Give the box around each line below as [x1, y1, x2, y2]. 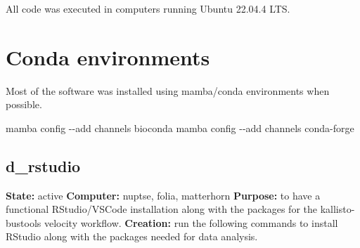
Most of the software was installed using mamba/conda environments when [6, 83, 330, 98]
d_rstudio [6, 155, 81, 176]
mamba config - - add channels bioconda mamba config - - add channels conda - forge [6, 120, 354, 135]
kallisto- [320, 202, 355, 216]
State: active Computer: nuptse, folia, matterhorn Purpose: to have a [6, 188, 321, 202]
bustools [6, 215, 41, 230]
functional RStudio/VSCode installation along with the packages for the [6, 202, 318, 216]
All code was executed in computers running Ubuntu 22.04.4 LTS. [6, 1, 290, 15]
